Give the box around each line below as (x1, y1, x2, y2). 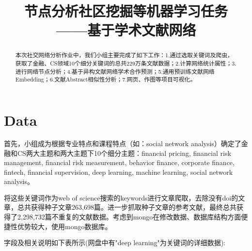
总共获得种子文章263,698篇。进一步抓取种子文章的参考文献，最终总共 (17, 202, 236, 212)
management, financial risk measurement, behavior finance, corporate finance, (4, 157, 235, 167)
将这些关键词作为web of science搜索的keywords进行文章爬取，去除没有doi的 (4, 192, 238, 202)
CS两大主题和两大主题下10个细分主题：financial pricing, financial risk (17, 148, 231, 158)
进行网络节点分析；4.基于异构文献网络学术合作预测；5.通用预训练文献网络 (15, 67, 215, 75)
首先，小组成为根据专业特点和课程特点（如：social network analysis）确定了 (4, 138, 241, 148)
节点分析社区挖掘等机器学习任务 (24, 1, 228, 21)
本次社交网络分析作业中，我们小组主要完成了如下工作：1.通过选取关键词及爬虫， (15, 51, 234, 59)
